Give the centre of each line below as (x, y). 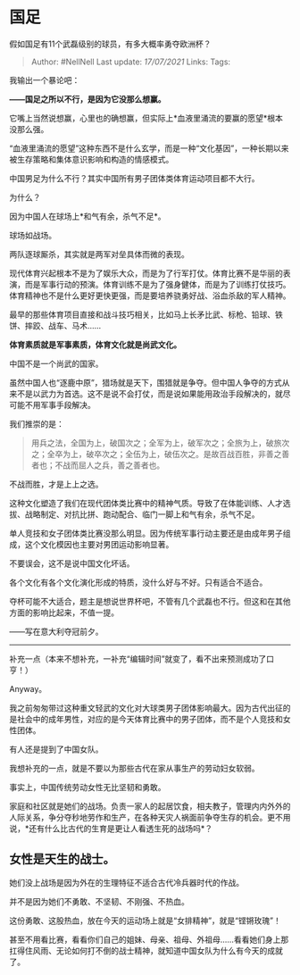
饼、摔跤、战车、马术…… (55, 325)
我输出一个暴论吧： (45, 79)
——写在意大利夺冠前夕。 (56, 631)
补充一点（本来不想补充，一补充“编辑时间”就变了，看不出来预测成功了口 (142, 658)
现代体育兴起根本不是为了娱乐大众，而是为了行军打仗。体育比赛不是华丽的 (146, 273)
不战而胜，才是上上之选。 (56, 484)
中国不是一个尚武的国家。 (56, 363)
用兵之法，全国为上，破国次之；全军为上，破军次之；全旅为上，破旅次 (160, 443)
